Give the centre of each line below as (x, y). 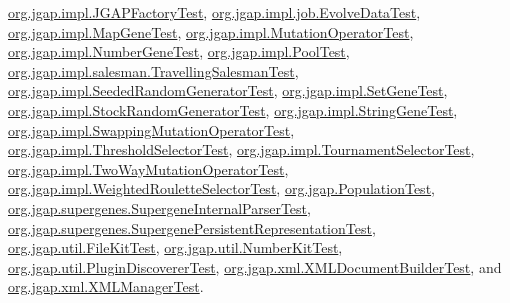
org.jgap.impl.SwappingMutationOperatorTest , (151, 129)
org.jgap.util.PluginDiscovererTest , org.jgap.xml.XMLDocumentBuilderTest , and (255, 266)
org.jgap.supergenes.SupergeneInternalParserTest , (159, 207)
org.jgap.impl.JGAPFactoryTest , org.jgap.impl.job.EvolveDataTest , (214, 12)
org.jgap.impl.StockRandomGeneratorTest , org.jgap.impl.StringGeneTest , (233, 109)
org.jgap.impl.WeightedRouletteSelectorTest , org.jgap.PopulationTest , (221, 188)
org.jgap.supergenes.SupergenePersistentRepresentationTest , (192, 227)
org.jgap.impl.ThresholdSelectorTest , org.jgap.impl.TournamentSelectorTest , (241, 149)
